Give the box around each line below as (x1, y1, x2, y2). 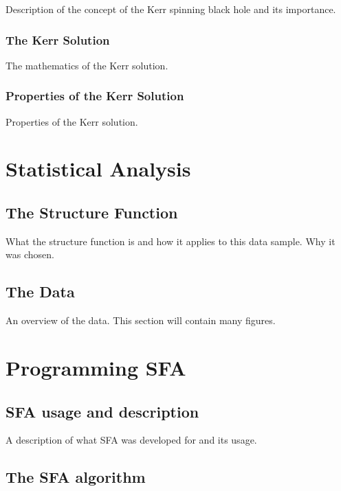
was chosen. (5, 247, 54, 262)
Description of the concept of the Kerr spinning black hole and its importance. (5, 2, 336, 16)
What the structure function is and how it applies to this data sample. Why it (5, 233, 335, 248)
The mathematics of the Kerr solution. (5, 58, 168, 72)
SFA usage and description (5, 400, 199, 422)
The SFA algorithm (5, 466, 146, 488)
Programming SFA (5, 353, 186, 381)
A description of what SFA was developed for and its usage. (5, 433, 257, 447)
